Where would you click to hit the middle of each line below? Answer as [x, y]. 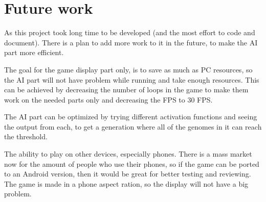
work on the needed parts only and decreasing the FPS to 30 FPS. [108, 99]
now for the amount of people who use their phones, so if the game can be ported [132, 163]
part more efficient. [34, 52]
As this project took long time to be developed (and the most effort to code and [130, 32]
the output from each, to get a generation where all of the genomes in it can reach [133, 126]
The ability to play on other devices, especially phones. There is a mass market [128, 154]
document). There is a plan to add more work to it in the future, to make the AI [131, 42]
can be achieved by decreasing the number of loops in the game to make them [126, 90]
